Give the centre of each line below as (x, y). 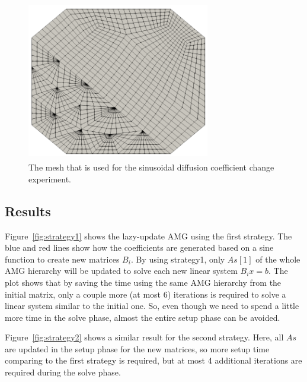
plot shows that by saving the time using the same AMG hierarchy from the (143, 282)
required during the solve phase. (63, 372)
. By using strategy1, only (178, 259)
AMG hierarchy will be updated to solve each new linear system (121, 271)
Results (28, 211)
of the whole (278, 259)
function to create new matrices (62, 259)
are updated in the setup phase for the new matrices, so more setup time (137, 348)
